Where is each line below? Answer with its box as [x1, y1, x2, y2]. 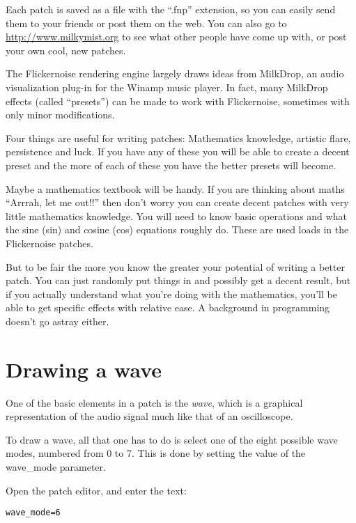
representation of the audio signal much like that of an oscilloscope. [6, 409, 293, 423]
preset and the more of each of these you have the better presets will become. [6, 157, 336, 172]
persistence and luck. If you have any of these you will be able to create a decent [6, 144, 350, 159]
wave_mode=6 [6, 508, 61, 518]
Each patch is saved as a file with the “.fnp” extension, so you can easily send [6, 2, 336, 16]
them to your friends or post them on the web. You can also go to [6, 15, 287, 30]
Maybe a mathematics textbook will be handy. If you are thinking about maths [6, 181, 345, 196]
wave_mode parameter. [6, 459, 106, 474]
